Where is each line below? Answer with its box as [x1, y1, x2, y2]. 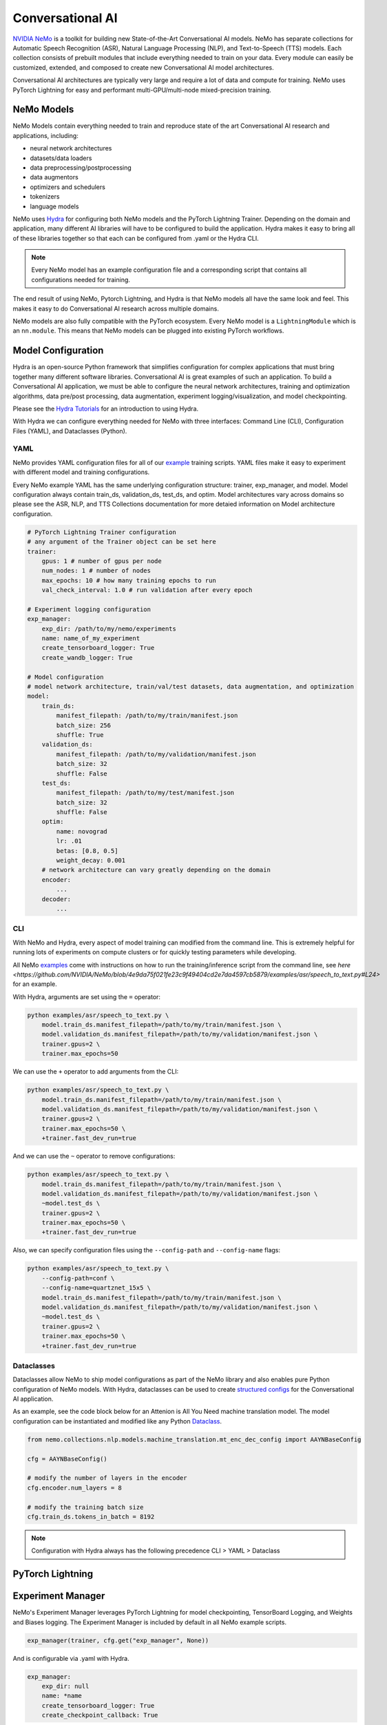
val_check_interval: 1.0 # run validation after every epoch [41, 586, 253, 594]
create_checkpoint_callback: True [41, 1711, 158, 1719]
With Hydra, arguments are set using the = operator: [12, 992, 161, 1000]
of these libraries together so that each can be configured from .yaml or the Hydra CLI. [12, 234, 259, 242]
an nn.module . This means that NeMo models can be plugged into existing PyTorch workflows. [12, 326, 284, 335]
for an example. [12, 980, 58, 988]
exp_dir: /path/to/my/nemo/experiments [41, 624, 177, 633]
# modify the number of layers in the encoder [27, 1474, 187, 1482]
